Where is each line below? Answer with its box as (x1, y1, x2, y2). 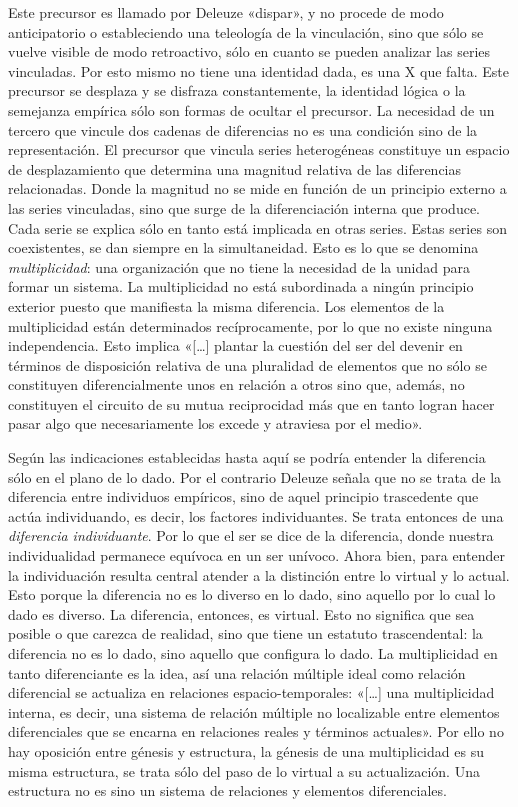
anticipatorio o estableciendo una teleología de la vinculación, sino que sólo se (8, 21, 484, 42)
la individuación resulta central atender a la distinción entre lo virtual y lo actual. (8, 564, 510, 585)
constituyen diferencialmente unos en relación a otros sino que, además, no (8, 374, 465, 395)
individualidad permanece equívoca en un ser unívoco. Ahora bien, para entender (8, 545, 505, 566)
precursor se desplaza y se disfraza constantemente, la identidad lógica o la (8, 80, 466, 101)
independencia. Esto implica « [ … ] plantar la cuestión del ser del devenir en (8, 335, 463, 356)
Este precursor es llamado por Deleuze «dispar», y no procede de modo (8, 2, 444, 22)
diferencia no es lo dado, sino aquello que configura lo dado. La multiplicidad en (8, 643, 498, 663)
